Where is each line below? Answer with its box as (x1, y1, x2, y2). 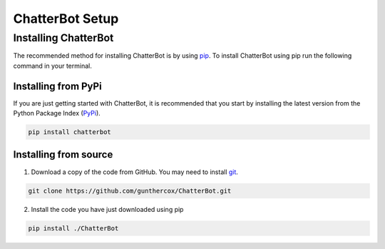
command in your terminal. (13, 61, 92, 70)
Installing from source (13, 148, 113, 161)
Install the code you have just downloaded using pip (31, 205, 184, 213)
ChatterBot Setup (13, 11, 119, 26)
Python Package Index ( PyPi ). (13, 109, 101, 118)
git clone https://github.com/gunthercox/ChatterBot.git (28, 186, 232, 195)
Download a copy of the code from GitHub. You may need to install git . (31, 168, 239, 176)
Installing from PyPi (13, 80, 103, 92)
